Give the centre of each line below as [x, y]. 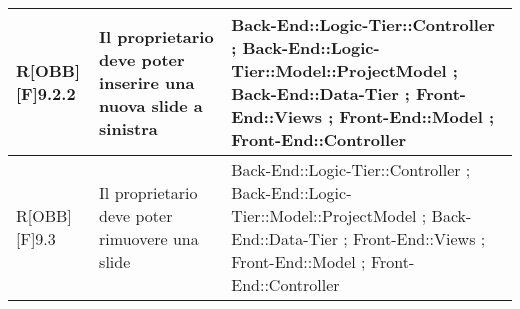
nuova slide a [151, 105]
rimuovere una [149, 238]
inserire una [147, 82]
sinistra [128, 128]
